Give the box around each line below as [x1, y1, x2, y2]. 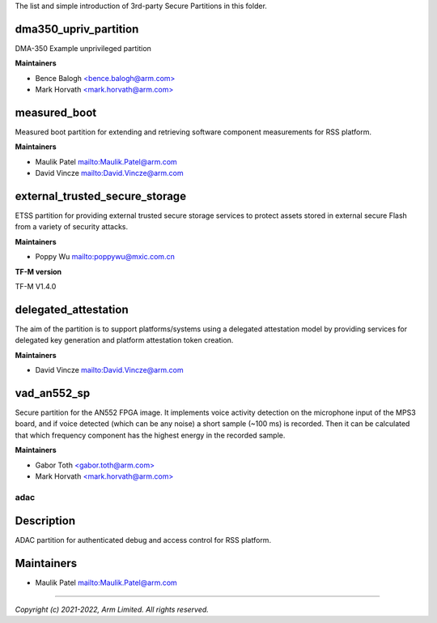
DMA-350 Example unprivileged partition [15, 43, 151, 53]
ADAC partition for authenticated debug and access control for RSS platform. [15, 536, 271, 545]
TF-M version [15, 267, 62, 276]
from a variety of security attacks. [15, 222, 129, 232]
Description [15, 514, 76, 528]
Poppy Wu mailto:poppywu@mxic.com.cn [35, 252, 176, 262]
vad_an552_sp [15, 386, 91, 400]
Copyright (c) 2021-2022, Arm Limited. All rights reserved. [15, 604, 210, 614]
